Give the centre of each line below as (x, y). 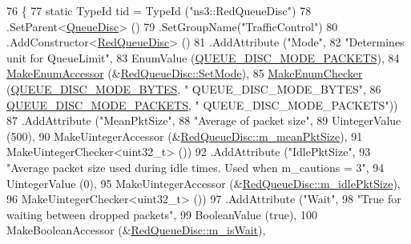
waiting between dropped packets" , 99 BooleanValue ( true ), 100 (162, 214)
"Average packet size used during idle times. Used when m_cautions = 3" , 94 (195, 167)
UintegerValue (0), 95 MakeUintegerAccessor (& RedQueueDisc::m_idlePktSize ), (203, 183)
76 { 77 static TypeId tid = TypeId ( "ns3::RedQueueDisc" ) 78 (159, 10)
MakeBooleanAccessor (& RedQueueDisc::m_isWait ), (136, 230)
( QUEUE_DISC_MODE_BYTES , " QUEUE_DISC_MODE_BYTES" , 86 (194, 88)
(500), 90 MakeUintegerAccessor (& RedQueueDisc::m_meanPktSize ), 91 (185, 136)
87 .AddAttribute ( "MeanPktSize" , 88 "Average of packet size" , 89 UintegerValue (204, 120)
